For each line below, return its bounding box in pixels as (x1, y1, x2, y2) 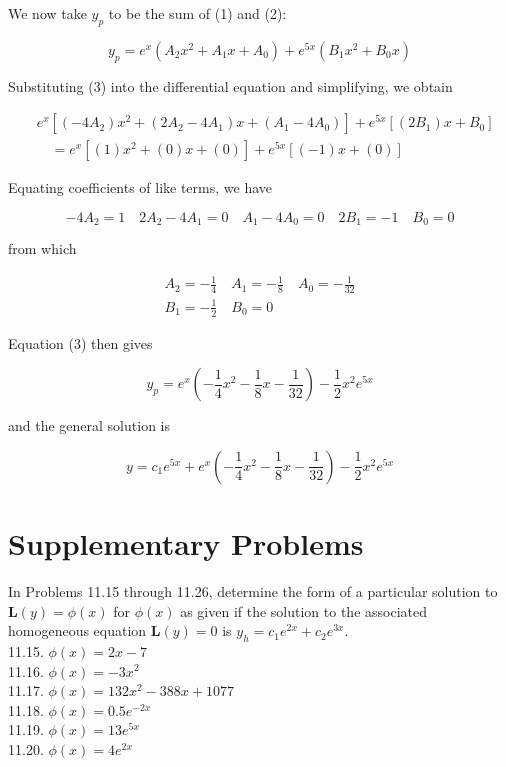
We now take (8, 3, 87, 23)
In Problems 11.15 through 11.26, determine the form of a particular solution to (8, 580, 498, 601)
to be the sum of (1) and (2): (108, 3, 287, 23)
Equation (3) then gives (8, 332, 153, 353)
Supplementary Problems (8, 523, 364, 564)
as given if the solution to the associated (180, 600, 428, 621)
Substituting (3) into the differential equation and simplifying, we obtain (8, 75, 453, 96)
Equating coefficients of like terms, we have (8, 177, 273, 198)
